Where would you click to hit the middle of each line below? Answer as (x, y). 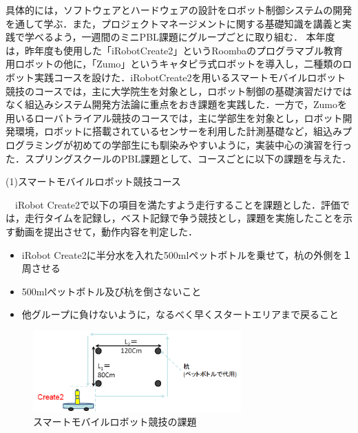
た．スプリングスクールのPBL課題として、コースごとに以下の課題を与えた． (179, 158)
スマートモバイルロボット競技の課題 (115, 422)
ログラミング (34, 144)
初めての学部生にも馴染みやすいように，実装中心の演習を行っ (212, 144)
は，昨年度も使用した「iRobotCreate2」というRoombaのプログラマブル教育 (175, 50)
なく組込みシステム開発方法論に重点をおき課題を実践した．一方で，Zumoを (177, 104)
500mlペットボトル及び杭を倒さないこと (112, 291)
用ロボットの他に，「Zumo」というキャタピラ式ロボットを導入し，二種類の (174, 64)
